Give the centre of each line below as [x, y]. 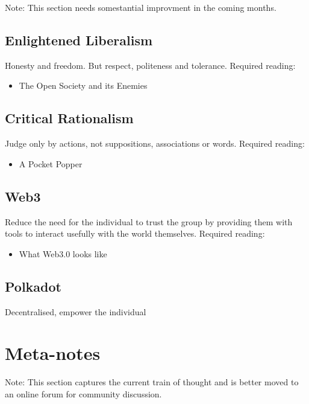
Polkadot [33, 286]
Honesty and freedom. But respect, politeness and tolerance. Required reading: [150, 65]
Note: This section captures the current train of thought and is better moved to [152, 382]
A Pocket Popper [51, 163]
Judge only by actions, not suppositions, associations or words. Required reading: [155, 143]
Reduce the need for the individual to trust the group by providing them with [149, 221]
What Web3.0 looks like [63, 253]
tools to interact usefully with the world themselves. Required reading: [135, 233]
